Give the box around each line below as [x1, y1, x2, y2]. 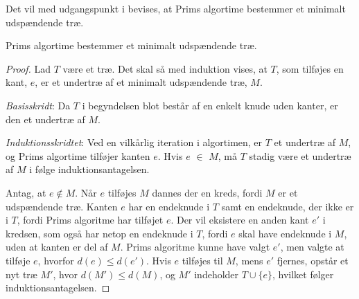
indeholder [194, 266, 239, 281]
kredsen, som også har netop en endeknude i [6, 226, 193, 240]
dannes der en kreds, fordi [152, 185, 263, 199]
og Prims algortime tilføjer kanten [6, 148, 150, 163]
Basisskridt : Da [6, 98, 71, 112]
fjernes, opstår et [277, 253, 349, 267]
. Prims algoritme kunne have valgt [120, 239, 270, 254]
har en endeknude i [128, 199, 210, 213]
